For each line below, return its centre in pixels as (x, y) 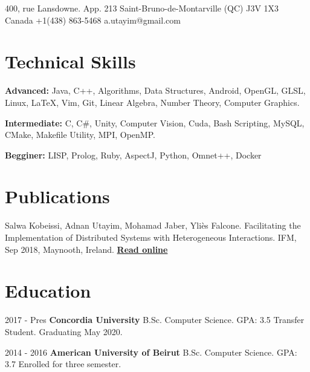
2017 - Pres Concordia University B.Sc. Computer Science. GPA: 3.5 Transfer (155, 320)
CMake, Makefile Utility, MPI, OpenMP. (80, 135)
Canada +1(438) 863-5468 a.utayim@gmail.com (93, 20)
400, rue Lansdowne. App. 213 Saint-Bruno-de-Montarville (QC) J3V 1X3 (142, 8)
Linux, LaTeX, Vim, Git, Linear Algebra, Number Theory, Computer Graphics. (152, 102)
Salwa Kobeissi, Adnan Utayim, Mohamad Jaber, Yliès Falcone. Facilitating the (153, 225)
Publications (57, 196)
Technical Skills (70, 61)
